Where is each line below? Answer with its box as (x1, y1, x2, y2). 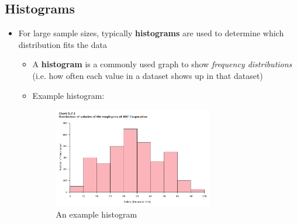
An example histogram (56, 208, 137, 220)
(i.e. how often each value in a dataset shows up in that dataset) (32, 69, 263, 81)
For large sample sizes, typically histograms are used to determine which (18, 27, 284, 39)
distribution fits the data (18, 38, 107, 50)
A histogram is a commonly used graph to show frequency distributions (32, 58, 292, 70)
